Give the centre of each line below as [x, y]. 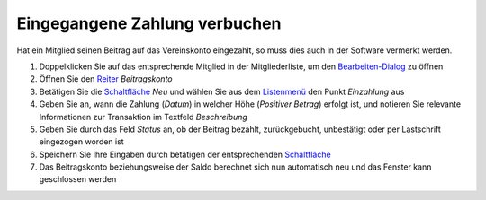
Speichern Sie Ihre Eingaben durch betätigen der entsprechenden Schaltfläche [185, 154]
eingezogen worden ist [82, 142]
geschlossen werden [78, 179]
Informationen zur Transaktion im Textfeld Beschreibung [143, 117]
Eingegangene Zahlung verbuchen [149, 23]
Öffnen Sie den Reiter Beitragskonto [106, 79]
